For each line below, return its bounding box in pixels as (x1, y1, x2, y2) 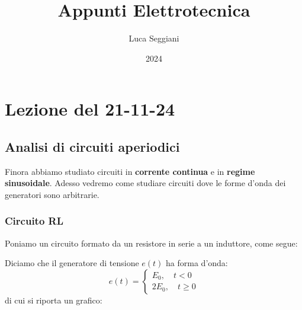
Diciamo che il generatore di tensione (5, 257, 139, 269)
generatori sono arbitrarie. (5, 188, 99, 200)
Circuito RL (5, 213, 64, 228)
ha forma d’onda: (166, 257, 228, 269)
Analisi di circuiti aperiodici (5, 137, 180, 155)
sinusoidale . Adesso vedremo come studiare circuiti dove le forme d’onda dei (5, 177, 286, 189)
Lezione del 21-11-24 (5, 97, 175, 121)
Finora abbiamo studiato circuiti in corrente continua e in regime (5, 165, 255, 177)
